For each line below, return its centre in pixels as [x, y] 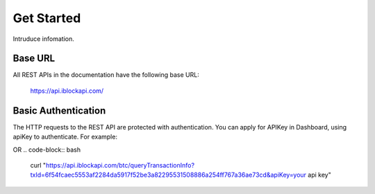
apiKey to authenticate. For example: [65, 137]
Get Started [47, 18]
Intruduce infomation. [43, 39]
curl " [38, 165]
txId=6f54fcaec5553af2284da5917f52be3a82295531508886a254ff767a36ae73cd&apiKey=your [168, 175]
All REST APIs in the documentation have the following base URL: [106, 75]
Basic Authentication [59, 111]
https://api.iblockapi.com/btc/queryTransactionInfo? [120, 165]
